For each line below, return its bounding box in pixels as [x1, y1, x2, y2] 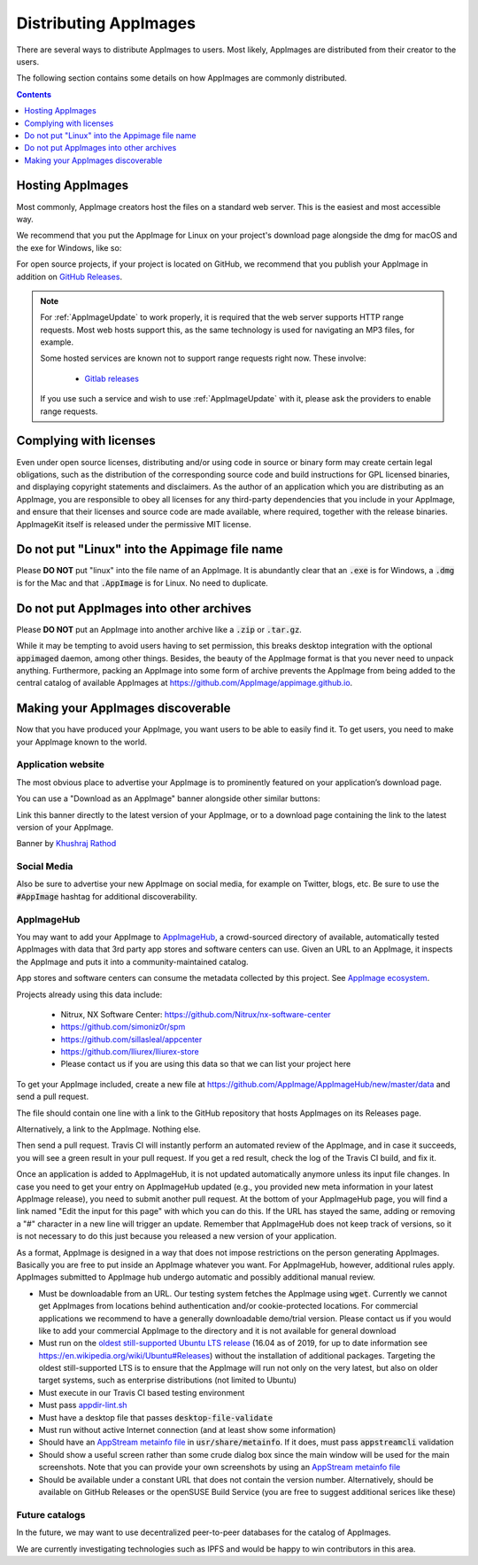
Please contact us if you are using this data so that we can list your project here [60, 1059, 351, 1070]
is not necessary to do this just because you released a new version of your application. [16, 1231, 337, 1242]
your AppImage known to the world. [16, 736, 148, 747]
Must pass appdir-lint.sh [38, 1400, 127, 1411]
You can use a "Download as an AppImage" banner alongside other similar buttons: [16, 793, 320, 804]
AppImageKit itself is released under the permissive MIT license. [16, 518, 251, 529]
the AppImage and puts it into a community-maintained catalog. [16, 956, 249, 967]
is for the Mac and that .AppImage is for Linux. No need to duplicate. [16, 577, 269, 588]
